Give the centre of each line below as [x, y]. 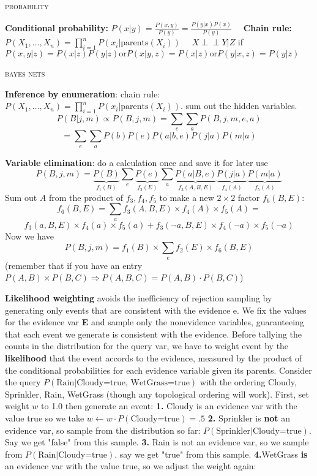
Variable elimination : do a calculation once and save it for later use [136, 162]
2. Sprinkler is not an [249, 417]
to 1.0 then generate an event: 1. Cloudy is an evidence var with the [169, 406]
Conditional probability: [57, 27]
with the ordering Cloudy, [248, 382]
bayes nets [25, 73]
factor [249, 197]
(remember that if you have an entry [74, 265]
